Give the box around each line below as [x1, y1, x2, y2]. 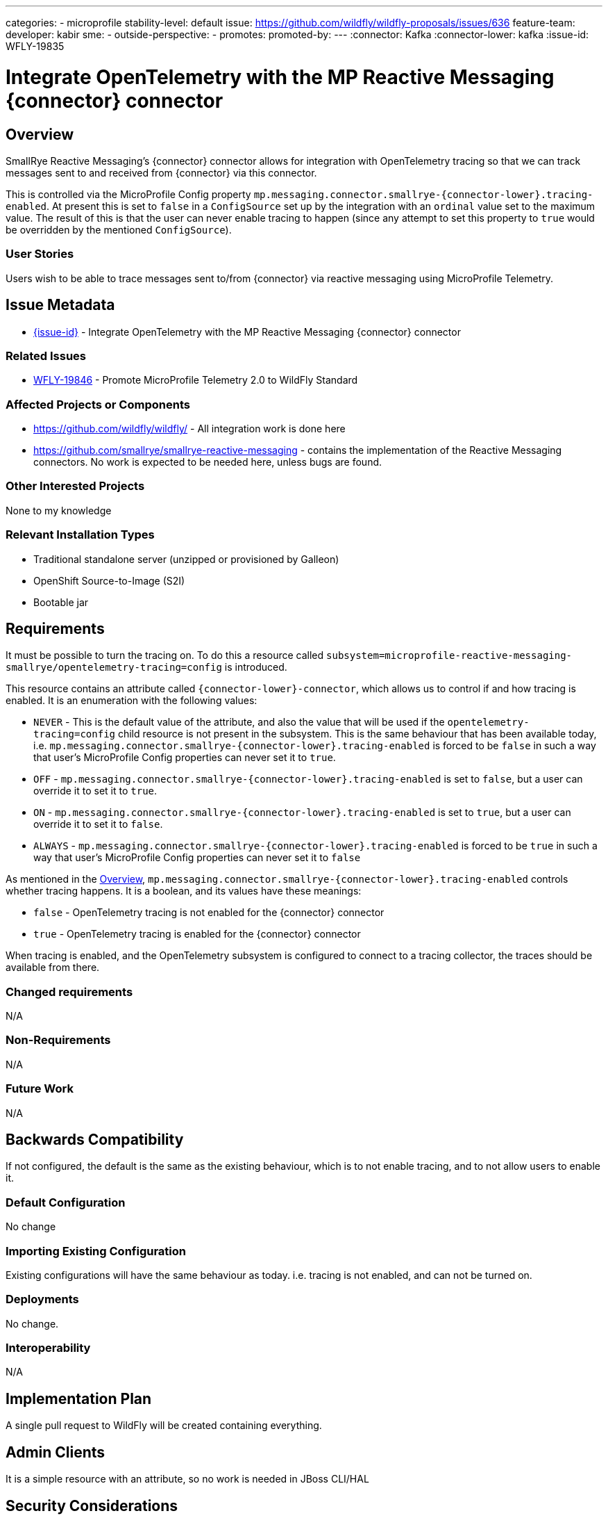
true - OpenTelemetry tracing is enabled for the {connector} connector [33, 928, 361, 940]
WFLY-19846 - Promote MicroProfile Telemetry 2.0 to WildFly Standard [33, 374, 358, 386]
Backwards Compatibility [6, 1131, 184, 1149]
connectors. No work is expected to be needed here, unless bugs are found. [33, 456, 382, 468]
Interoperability [6, 1341, 91, 1355]
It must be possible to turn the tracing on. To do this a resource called [6, 649, 324, 662]
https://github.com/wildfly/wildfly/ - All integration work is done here [33, 423, 346, 435]
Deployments [6, 1292, 79, 1307]
